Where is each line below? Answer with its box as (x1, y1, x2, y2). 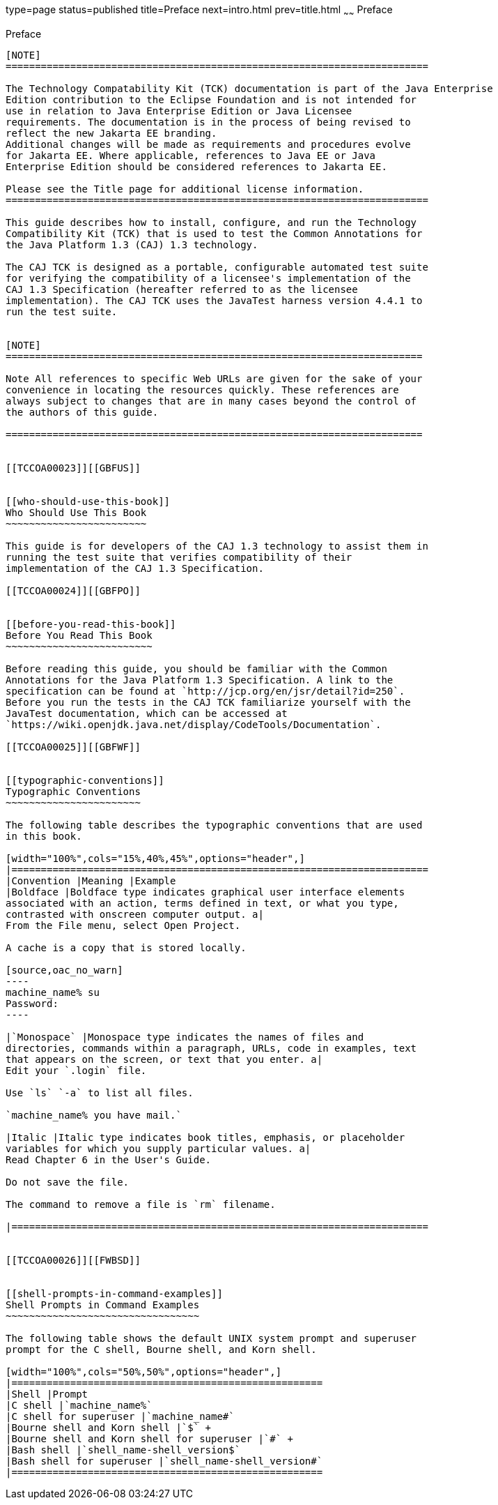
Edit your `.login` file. (6, 1064, 147, 1076)
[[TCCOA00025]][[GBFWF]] (6, 741, 141, 752)
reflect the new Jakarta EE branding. (6, 127, 217, 139)
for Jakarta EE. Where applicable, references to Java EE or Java (6, 149, 376, 161)
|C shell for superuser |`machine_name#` (6, 1410, 235, 1422)
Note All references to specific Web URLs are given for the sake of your (6, 372, 423, 384)
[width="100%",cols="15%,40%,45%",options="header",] (6, 852, 305, 864)
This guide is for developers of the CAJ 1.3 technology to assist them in (6, 540, 428, 552)
